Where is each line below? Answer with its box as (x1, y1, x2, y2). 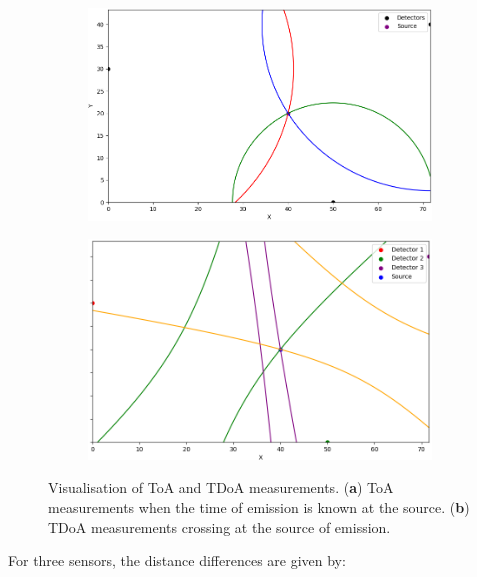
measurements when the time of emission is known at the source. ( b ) (48, 496, 470, 517)
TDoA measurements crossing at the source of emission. (48, 516, 391, 537)
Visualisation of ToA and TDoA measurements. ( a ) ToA (48, 477, 394, 498)
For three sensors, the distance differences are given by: (8, 550, 346, 571)
